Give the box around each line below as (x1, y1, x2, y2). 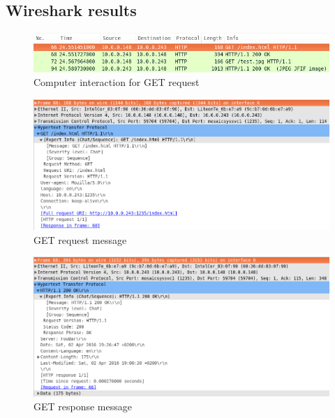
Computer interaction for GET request (33, 75, 200, 89)
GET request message (33, 232, 127, 247)
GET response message (33, 399, 132, 414)
